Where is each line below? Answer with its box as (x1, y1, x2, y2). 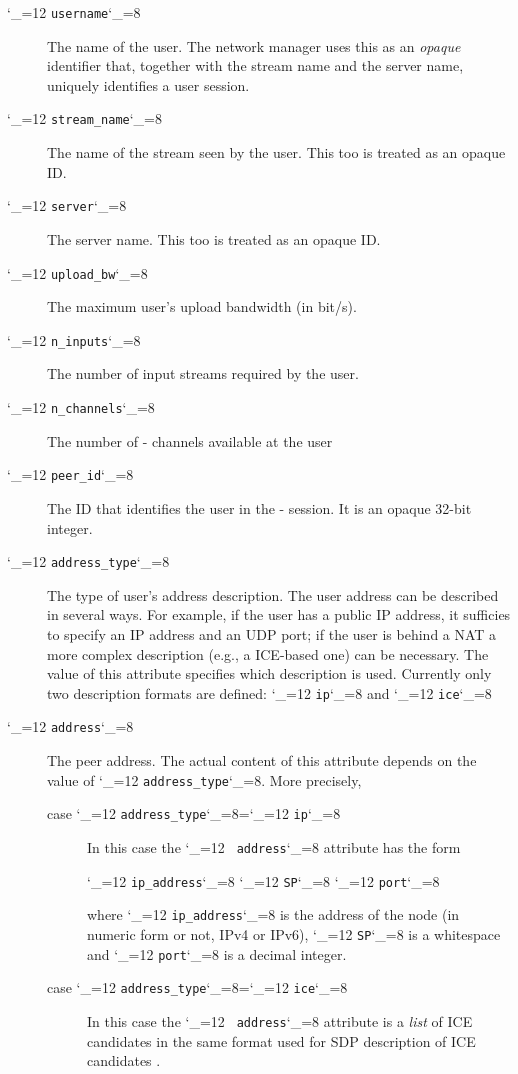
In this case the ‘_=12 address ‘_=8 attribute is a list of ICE (87, 1010, 473, 1031)
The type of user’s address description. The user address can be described (47, 584, 499, 605)
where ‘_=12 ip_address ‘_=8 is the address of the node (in (87, 904, 460, 925)
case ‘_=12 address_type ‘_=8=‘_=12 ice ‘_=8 (47, 977, 348, 998)
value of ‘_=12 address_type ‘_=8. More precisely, (47, 769, 362, 790)
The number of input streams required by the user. (47, 363, 359, 384)
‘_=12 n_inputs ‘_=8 (7, 329, 141, 350)
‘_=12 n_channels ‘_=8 (7, 397, 155, 418)
